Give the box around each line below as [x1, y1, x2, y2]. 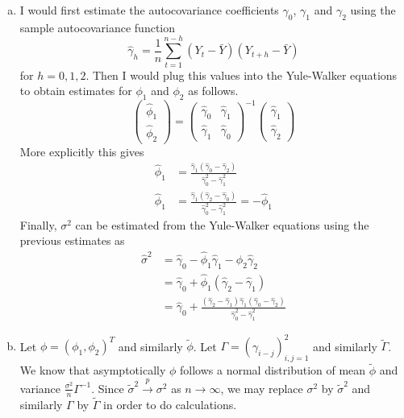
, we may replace [220, 379, 303, 396]
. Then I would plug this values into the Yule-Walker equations [85, 66, 398, 83]
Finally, [19, 216, 57, 233]
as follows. [188, 82, 239, 99]
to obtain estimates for [19, 82, 132, 99]
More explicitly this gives [19, 143, 144, 159]
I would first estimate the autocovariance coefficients [19, 2, 279, 18]
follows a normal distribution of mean [180, 362, 366, 379]
